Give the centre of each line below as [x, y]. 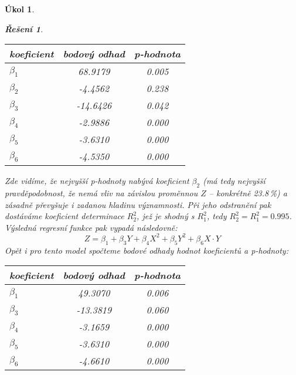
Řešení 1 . [24, 28]
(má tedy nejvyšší [234, 181]
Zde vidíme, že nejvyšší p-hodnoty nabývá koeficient [97, 181]
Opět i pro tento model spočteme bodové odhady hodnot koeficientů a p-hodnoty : [147, 250]
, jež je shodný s [166, 216]
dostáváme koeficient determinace [64, 216]
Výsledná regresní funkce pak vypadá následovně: [91, 227]
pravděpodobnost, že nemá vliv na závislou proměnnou [101, 192]
